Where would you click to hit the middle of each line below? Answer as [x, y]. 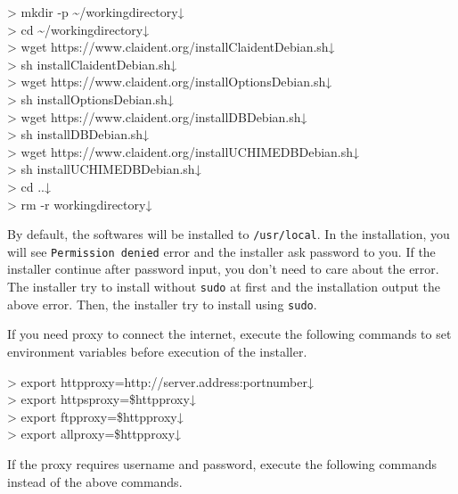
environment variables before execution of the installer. [157, 351]
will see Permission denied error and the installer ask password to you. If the [221, 251]
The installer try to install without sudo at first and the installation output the [224, 287]
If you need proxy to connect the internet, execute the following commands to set [229, 334]
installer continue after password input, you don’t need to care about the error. [223, 269]
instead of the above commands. [95, 481]
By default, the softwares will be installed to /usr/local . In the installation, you [229, 234]
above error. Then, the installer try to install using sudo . [162, 304]
